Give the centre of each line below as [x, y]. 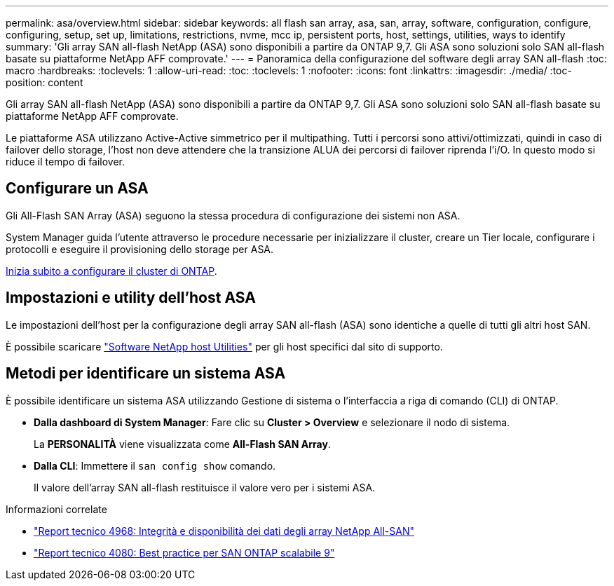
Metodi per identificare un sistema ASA [146, 374]
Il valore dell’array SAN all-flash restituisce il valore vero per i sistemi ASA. [205, 487]
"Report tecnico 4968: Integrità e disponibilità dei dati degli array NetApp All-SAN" [224, 531]
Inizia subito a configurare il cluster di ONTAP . [111, 271]
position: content [45, 82]
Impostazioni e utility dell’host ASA [131, 298]
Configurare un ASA [77, 189]
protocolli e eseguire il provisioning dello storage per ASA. [140, 249]
